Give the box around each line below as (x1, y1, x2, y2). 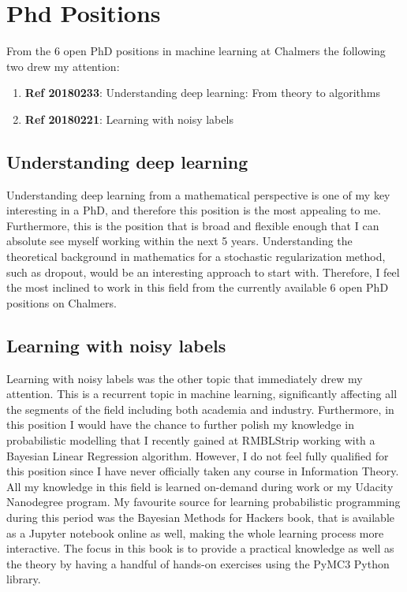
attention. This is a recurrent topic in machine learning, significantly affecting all (6, 385, 398, 402)
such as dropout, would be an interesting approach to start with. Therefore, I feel (6, 263, 400, 280)
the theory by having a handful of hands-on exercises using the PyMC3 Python (6, 555, 390, 572)
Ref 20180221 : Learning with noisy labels (24, 110, 233, 127)
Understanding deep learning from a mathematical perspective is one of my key (6, 186, 390, 203)
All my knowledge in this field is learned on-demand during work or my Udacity (6, 478, 394, 494)
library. (6, 571, 41, 587)
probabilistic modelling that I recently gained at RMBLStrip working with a (6, 432, 375, 449)
